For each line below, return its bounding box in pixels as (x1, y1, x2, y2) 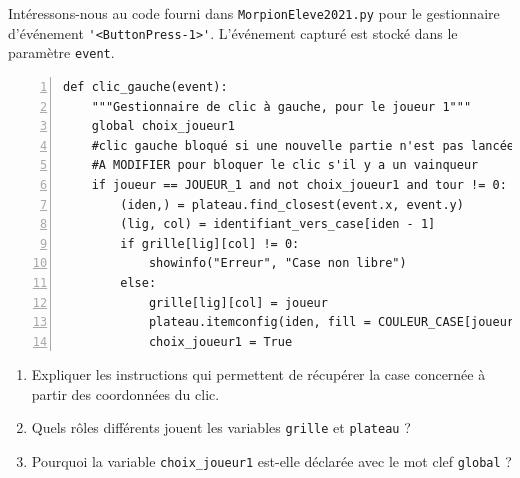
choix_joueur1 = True (148, 334, 293, 349)
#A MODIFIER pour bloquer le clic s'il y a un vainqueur (91, 158, 479, 173)
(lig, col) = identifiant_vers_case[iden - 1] (120, 217, 436, 232)
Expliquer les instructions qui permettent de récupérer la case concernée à (31, 364, 486, 385)
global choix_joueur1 (91, 119, 235, 134)
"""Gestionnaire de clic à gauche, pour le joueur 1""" (91, 99, 472, 114)
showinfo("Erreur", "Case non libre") (148, 256, 407, 271)
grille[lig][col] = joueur (148, 295, 328, 310)
